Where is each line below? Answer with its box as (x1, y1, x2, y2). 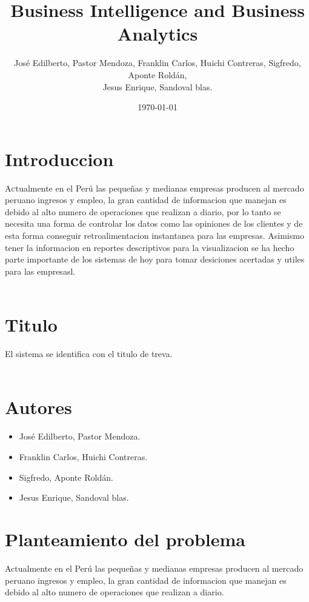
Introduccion (5, 146, 114, 171)
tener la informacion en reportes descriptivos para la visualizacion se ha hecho (5, 241, 294, 253)
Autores (5, 395, 72, 420)
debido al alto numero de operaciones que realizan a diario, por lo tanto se (5, 205, 281, 218)
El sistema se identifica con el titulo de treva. (5, 347, 173, 360)
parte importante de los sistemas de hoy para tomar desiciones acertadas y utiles (5, 253, 305, 266)
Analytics (117, 21, 198, 46)
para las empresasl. (5, 264, 76, 277)
